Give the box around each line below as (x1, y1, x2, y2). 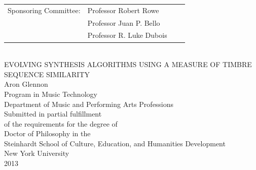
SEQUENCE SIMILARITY (4, 69, 90, 79)
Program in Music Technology (4, 88, 97, 99)
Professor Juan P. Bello (87, 17, 160, 28)
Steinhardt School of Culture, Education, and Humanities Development (4, 138, 226, 148)
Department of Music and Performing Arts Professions (4, 98, 174, 109)
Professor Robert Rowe (87, 5, 159, 15)
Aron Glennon (4, 79, 48, 89)
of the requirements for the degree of (4, 118, 118, 129)
